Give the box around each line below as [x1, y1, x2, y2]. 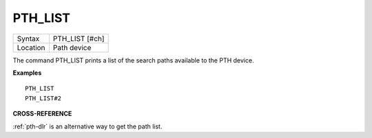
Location [17, 43, 45, 52]
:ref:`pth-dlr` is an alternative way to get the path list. [12, 122, 163, 130]
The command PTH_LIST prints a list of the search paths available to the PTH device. [12, 56, 254, 65]
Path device [52, 43, 92, 52]
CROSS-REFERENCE [12, 110, 72, 118]
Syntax [17, 34, 40, 43]
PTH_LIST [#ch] [52, 34, 105, 43]
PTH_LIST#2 [25, 94, 62, 102]
